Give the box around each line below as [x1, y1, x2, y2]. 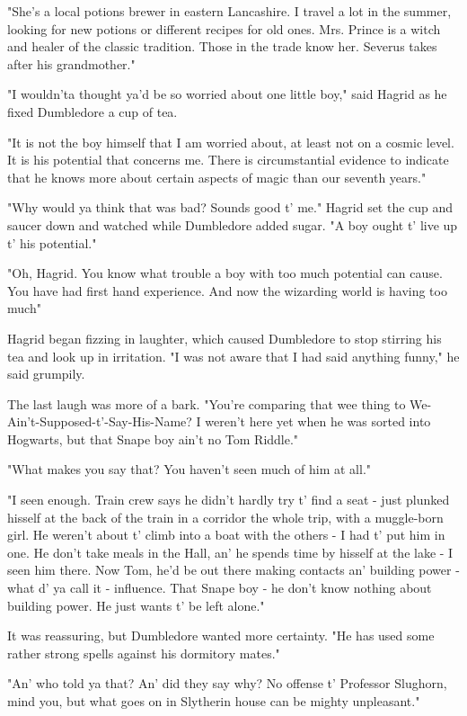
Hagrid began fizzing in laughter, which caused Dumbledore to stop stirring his [7, 328, 442, 347]
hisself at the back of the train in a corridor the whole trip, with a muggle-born [7, 507, 444, 526]
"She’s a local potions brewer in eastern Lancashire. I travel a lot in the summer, [7, 2, 452, 20]
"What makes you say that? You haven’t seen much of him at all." [7, 460, 372, 479]
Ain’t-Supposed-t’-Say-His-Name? [7, 412, 192, 431]
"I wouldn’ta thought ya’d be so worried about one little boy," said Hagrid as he [7, 85, 447, 103]
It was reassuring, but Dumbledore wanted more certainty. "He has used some [7, 626, 435, 645]
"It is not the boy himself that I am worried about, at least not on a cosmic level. [7, 132, 454, 151]
